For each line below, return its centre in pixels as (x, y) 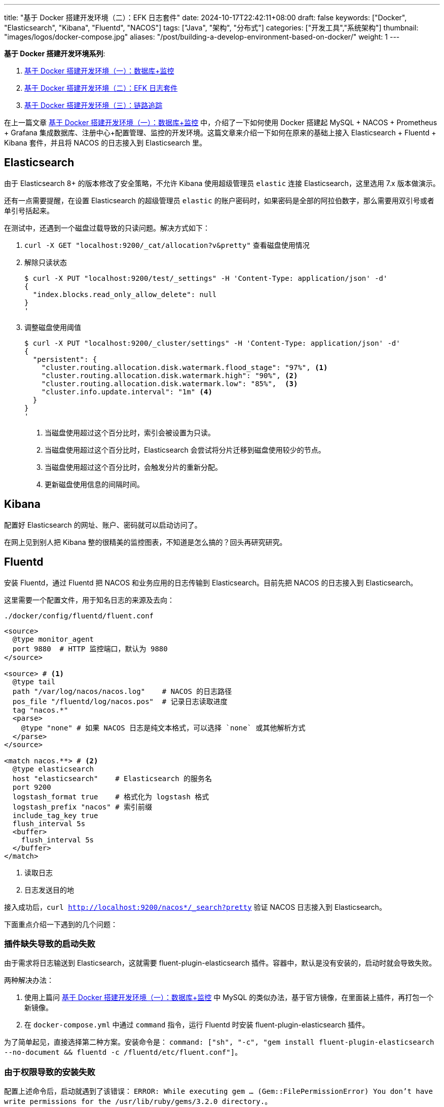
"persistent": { (65, 359)
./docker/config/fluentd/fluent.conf (79, 616)
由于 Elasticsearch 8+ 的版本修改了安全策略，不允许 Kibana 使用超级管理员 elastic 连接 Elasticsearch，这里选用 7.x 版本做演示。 (222, 183)
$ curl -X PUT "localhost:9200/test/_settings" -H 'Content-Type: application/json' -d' (206, 278)
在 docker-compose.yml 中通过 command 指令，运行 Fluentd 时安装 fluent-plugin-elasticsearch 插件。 (197, 1025)
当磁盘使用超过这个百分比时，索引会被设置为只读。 (130, 432)
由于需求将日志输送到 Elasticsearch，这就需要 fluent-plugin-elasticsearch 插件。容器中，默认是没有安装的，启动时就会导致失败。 (220, 963)
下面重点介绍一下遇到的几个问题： (61, 924)
